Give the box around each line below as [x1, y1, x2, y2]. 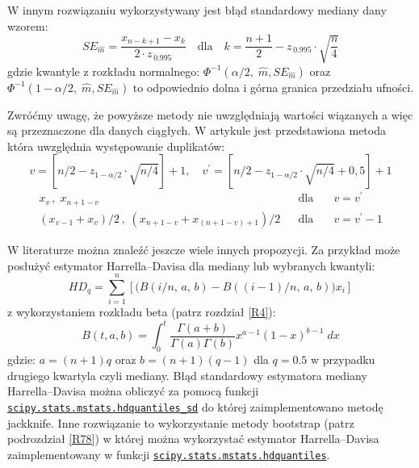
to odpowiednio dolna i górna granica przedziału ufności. [132, 78, 414, 95]
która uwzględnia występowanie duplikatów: [7, 137, 225, 154]
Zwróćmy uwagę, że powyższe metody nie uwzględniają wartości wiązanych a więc [7, 106, 413, 123]
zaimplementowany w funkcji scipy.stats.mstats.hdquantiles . [7, 445, 330, 462]
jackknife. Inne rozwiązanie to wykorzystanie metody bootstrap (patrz [7, 414, 354, 431]
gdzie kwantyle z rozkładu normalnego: [7, 62, 200, 79]
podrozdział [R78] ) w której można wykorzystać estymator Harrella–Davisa [7, 430, 379, 447]
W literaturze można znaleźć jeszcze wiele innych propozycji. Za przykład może [7, 240, 400, 257]
